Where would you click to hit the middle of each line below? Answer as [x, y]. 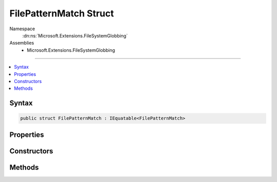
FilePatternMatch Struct [62, 13]
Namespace [22, 29]
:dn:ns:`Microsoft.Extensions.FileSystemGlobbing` [75, 35]
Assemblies [22, 43]
